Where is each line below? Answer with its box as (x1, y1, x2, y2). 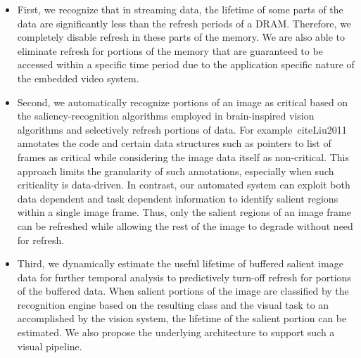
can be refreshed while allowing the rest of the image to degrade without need (17, 218, 353, 233)
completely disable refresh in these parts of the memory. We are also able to (17, 30, 346, 44)
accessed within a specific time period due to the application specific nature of (17, 57, 355, 72)
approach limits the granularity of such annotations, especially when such (17, 163, 334, 178)
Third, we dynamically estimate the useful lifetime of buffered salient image (17, 256, 343, 271)
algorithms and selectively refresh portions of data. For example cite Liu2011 (17, 122, 347, 136)
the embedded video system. (17, 70, 139, 85)
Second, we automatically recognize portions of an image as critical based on (17, 94, 348, 109)
